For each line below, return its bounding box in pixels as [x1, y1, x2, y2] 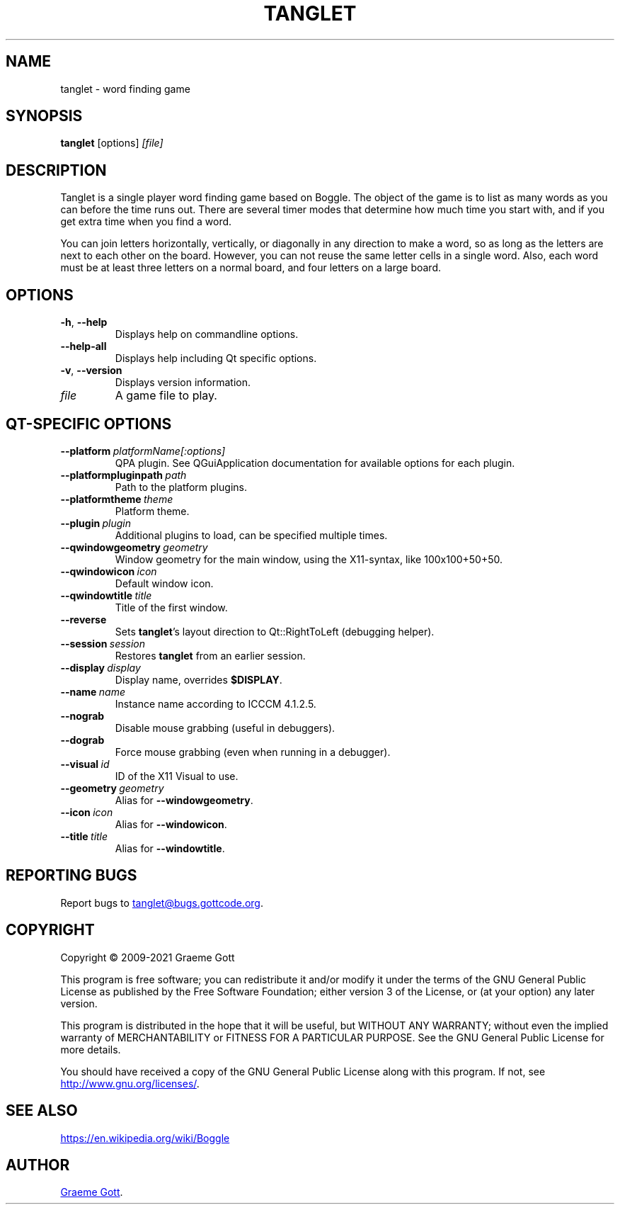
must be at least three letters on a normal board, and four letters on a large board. [60, 261, 442, 274]
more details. [60, 1043, 121, 1056]
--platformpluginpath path [60, 468, 187, 481]
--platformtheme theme [60, 492, 173, 505]
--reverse [60, 613, 107, 626]
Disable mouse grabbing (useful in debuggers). [115, 721, 335, 734]
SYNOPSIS [6, 107, 83, 125]
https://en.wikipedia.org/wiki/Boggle [60, 1131, 230, 1144]
